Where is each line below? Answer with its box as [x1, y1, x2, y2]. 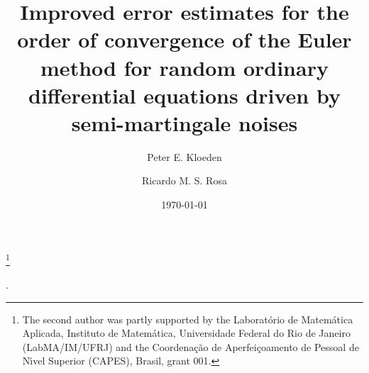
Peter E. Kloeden [147, 149, 222, 164]
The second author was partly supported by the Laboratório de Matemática [22, 311, 353, 326]
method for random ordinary [40, 52, 329, 82]
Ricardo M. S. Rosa [142, 173, 227, 188]
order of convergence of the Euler [17, 25, 352, 54]
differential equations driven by [28, 80, 341, 109]
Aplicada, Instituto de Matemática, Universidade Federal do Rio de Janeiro [22, 325, 351, 340]
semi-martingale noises [71, 108, 298, 137]
